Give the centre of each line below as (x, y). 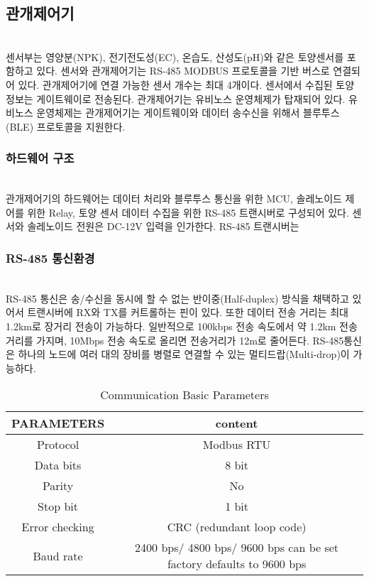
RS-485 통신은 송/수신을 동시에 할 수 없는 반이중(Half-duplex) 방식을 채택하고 (177, 298)
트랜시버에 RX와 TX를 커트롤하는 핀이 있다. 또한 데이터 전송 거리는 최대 (188, 312)
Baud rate (58, 555)
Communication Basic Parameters (184, 395)
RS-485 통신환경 (50, 257)
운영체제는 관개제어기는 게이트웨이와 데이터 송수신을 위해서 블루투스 (188, 113)
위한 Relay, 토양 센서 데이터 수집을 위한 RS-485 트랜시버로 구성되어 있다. (188, 212)
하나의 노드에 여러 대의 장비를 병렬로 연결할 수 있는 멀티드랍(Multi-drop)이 (184, 354)
